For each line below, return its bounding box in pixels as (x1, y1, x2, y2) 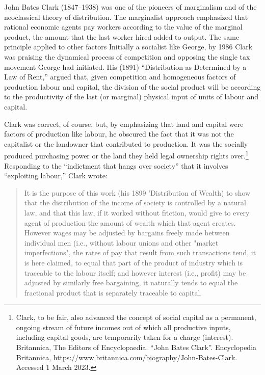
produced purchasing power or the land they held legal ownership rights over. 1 (4, 149, 249, 160)
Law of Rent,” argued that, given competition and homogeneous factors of (4, 71, 236, 82)
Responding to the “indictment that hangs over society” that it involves (4, 160, 228, 171)
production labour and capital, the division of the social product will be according (4, 81, 261, 92)
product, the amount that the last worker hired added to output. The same (4, 31, 240, 42)
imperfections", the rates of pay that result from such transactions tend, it (24, 247, 256, 258)
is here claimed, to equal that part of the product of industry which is (24, 257, 243, 267)
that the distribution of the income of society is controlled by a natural (24, 197, 246, 208)
